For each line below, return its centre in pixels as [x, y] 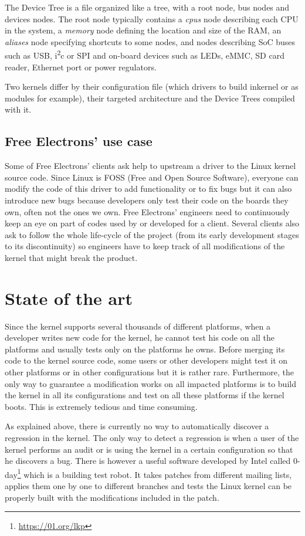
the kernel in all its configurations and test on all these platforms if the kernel [145, 395]
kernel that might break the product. [71, 257]
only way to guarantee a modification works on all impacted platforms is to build [150, 383]
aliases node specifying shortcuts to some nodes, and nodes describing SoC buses [150, 41]
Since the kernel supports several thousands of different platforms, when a [138, 326]
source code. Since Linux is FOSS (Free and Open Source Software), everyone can [152, 177]
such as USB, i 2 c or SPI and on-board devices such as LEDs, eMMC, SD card [145, 55]
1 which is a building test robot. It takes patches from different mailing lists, [155, 473]
